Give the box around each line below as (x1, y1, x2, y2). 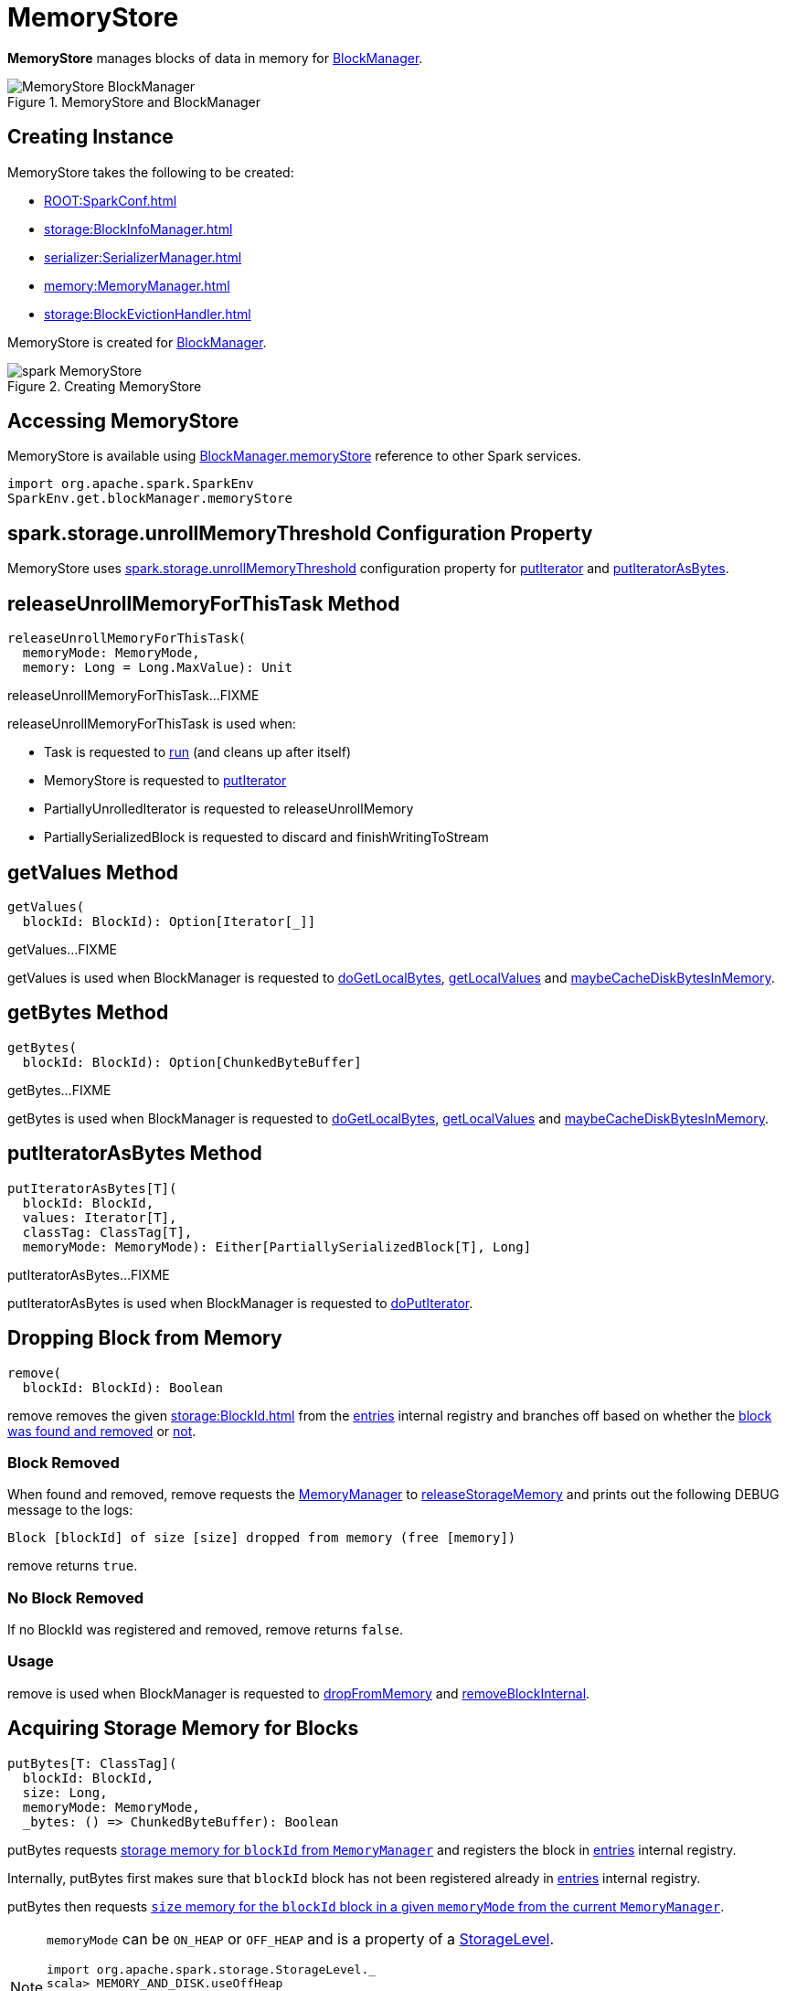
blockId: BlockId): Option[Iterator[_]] (22, 913, 316, 929)
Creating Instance (7, 125, 174, 149)
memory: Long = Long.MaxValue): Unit (22, 660, 292, 676)
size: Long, (22, 1784, 108, 1800)
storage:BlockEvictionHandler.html (44, 305, 251, 322)
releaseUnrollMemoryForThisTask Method (7, 591, 400, 615)
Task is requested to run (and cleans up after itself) (44, 744, 352, 761)
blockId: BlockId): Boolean (22, 1379, 224, 1395)
